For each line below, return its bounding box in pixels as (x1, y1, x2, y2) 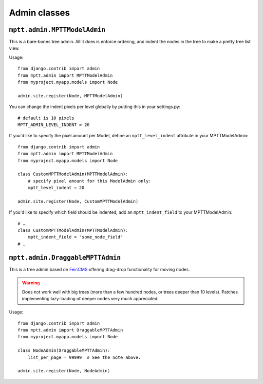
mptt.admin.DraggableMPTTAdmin (9, 254, 121, 261)
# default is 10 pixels (18, 115, 75, 121)
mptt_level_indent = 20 (27, 185, 85, 191)
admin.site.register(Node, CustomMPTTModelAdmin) (18, 199, 139, 204)
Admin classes (9, 7, 70, 18)
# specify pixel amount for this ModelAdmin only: (27, 178, 151, 183)
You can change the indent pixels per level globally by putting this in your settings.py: (9, 104, 181, 110)
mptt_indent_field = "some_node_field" (27, 234, 123, 240)
